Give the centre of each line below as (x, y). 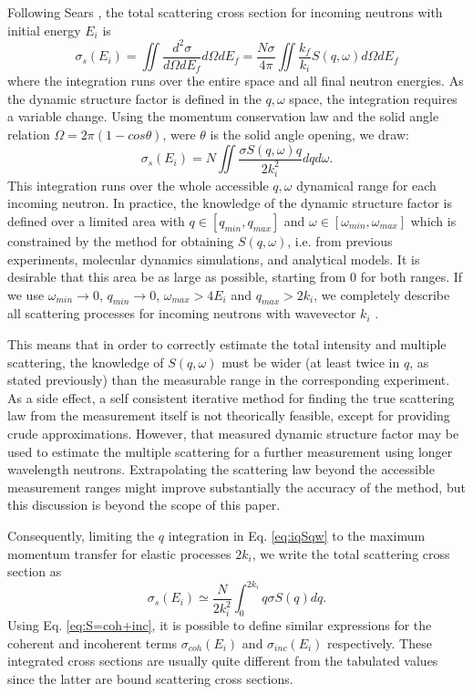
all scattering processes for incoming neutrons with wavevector (182, 313)
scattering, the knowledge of (86, 362)
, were (179, 134)
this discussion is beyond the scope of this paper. (144, 505)
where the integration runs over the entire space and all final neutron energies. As (236, 81)
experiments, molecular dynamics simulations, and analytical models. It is (214, 259)
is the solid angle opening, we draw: (309, 134)
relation (29, 134)
